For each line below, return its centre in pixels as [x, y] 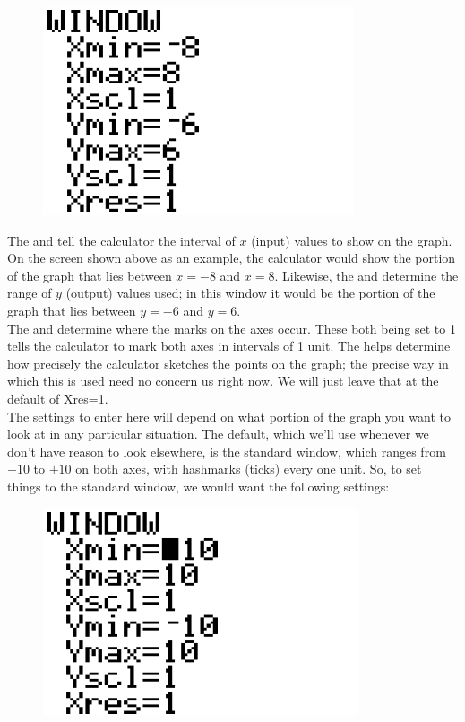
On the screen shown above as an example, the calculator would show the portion [232, 258]
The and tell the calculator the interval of [121, 240]
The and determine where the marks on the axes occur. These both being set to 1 [232, 328]
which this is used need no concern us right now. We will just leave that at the [223, 381]
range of [30, 293]
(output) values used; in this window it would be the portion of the [250, 293]
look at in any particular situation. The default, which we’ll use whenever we [218, 434]
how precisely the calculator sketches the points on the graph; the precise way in [228, 363]
